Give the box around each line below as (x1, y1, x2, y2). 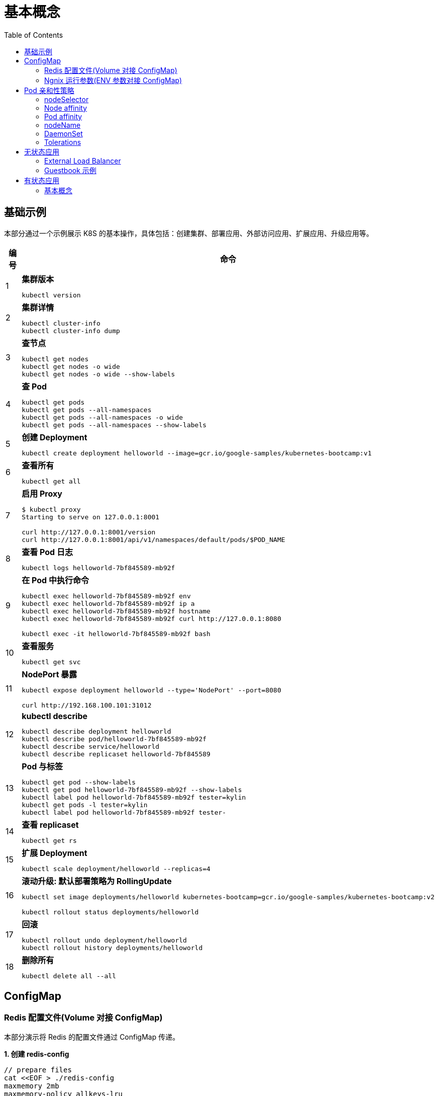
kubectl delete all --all (22, 972, 117, 980)
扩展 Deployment (22, 847, 87, 858)
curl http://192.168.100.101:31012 (22, 701, 152, 709)
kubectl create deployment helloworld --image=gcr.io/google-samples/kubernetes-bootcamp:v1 (22, 449, 372, 457)
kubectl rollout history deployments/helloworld (22, 944, 203, 952)
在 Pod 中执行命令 (22, 575, 89, 585)
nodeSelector (44, 95, 89, 104)
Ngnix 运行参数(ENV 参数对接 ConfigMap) (44, 75, 182, 85)
